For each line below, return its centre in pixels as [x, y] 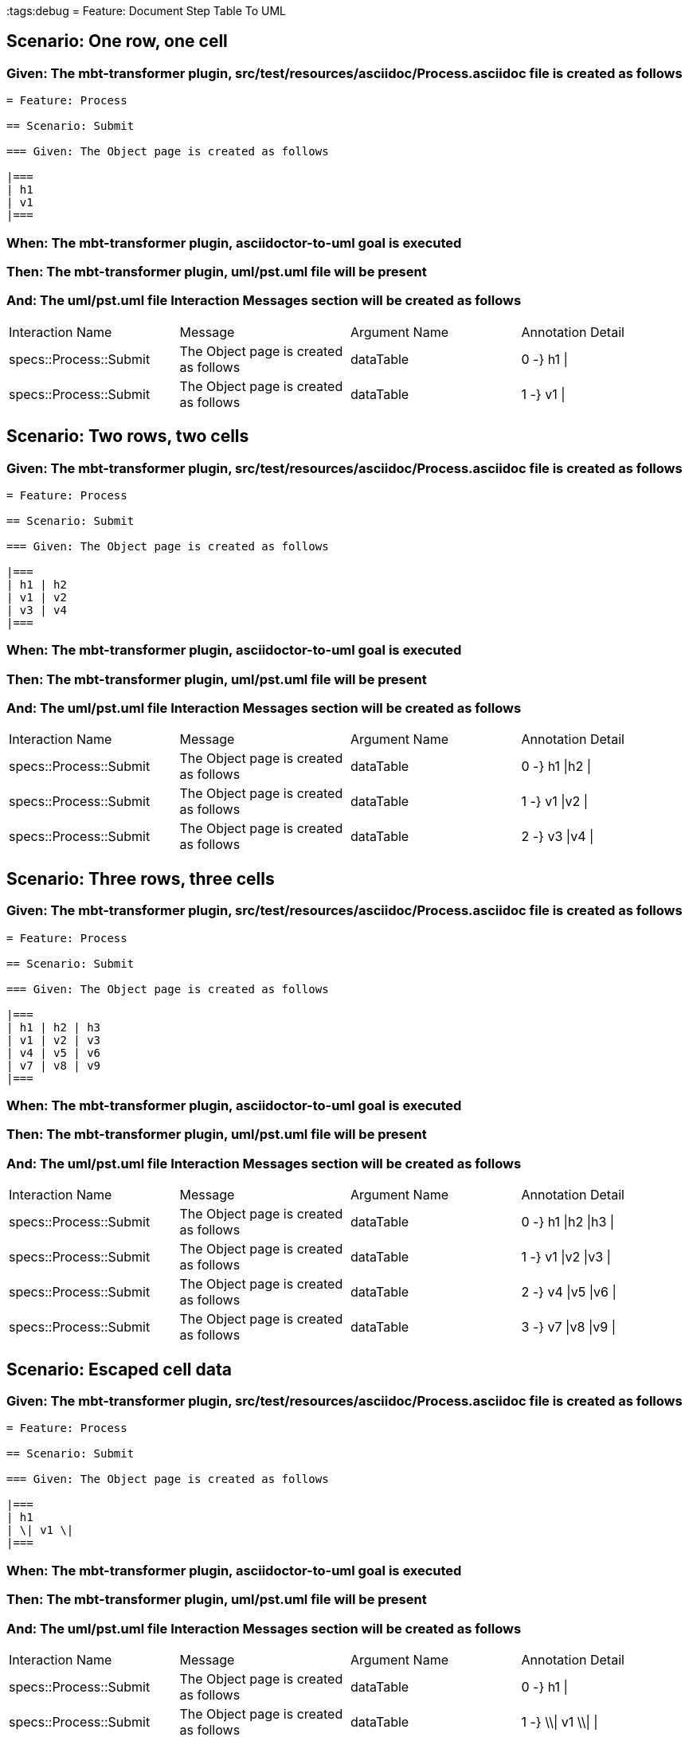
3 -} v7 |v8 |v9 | [569, 1327]
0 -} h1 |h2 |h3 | [568, 1222]
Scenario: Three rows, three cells [141, 878]
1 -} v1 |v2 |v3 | [566, 1257]
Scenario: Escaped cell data [119, 1369]
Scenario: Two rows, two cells [128, 436]
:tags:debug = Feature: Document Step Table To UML [147, 11]
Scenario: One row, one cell [117, 41]
